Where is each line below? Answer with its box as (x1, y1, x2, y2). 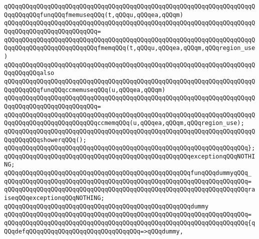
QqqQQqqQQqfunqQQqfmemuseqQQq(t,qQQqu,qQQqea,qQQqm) (4, 11, 183, 18)
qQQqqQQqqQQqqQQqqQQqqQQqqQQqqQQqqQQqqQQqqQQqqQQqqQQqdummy (4, 202, 209, 210)
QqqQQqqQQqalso (4, 69, 55, 77)
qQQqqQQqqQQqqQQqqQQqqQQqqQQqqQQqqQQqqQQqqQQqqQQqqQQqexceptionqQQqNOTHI (4, 152, 255, 160)
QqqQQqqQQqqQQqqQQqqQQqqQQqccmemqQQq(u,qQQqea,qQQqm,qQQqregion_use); (4, 119, 244, 127)
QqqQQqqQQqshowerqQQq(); (4, 136, 87, 143)
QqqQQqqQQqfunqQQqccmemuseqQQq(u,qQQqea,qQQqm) (4, 86, 166, 93)
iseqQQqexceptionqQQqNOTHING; (4, 194, 105, 202)
